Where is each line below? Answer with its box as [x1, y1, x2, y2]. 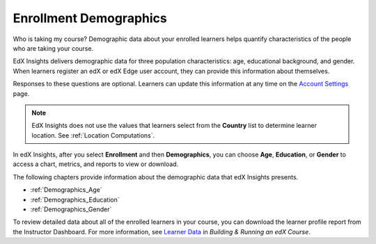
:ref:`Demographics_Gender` [30, 205, 112, 213]
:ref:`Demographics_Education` [30, 195, 120, 204]
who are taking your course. [13, 44, 94, 52]
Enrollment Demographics [13, 10, 167, 26]
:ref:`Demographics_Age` [30, 186, 102, 194]
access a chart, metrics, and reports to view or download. [13, 160, 179, 168]
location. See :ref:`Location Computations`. [31, 131, 155, 139]
